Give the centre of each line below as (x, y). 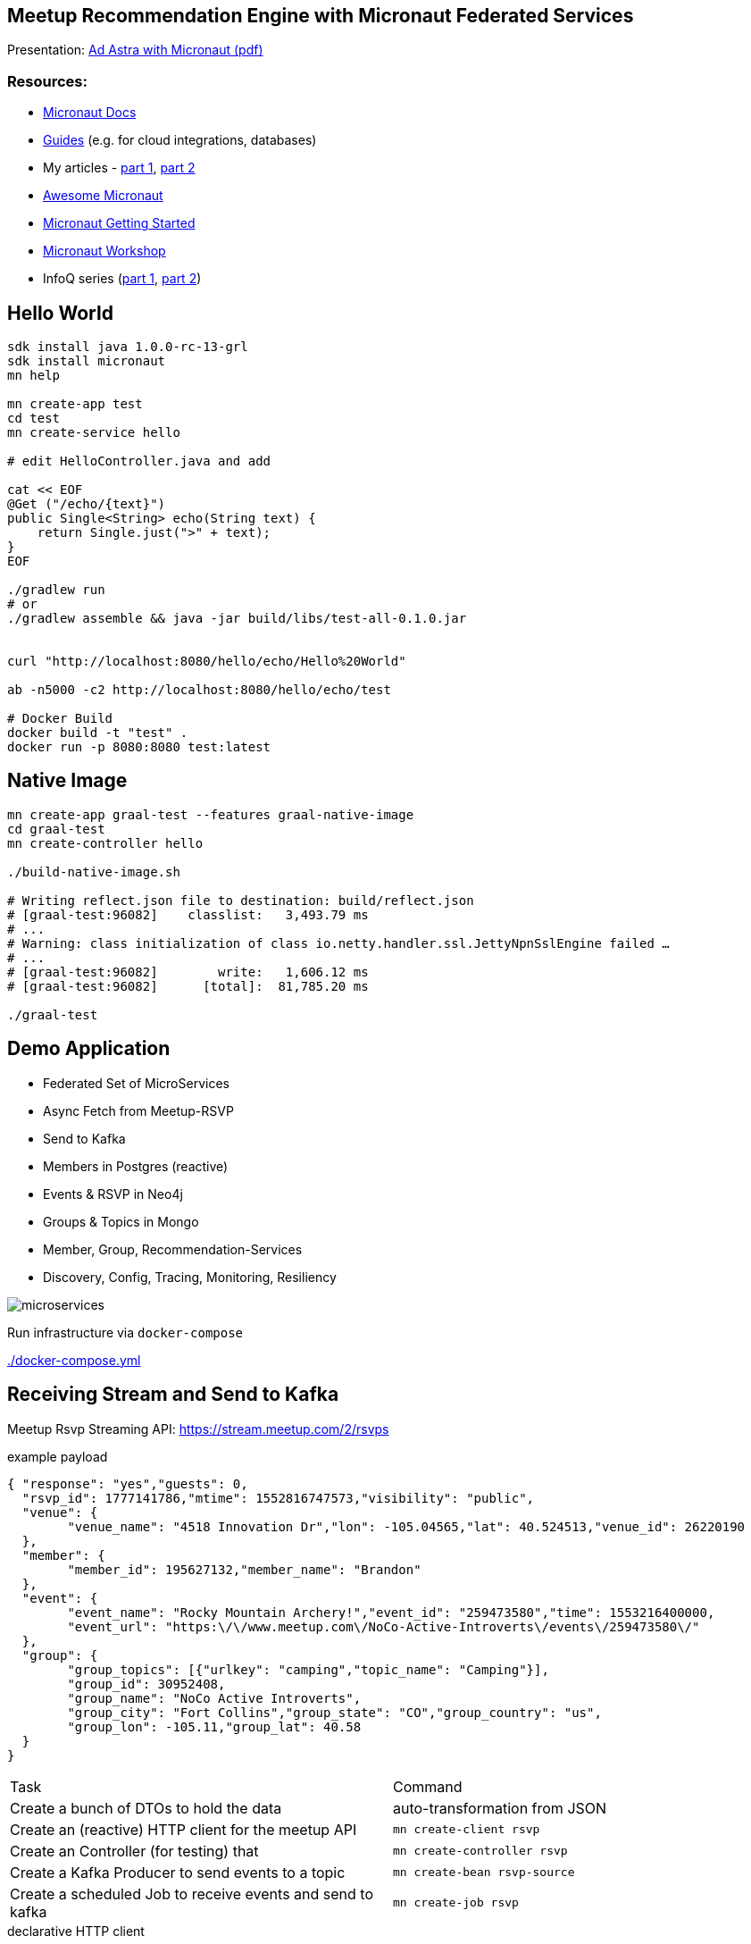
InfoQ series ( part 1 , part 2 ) (122, 279)
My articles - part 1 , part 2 (119, 168)
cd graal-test (56, 829)
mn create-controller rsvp (480, 1851)
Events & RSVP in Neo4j (113, 1194)
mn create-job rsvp (456, 1903)
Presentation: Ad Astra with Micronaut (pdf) (135, 50)
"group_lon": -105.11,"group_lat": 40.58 (214, 1726)
